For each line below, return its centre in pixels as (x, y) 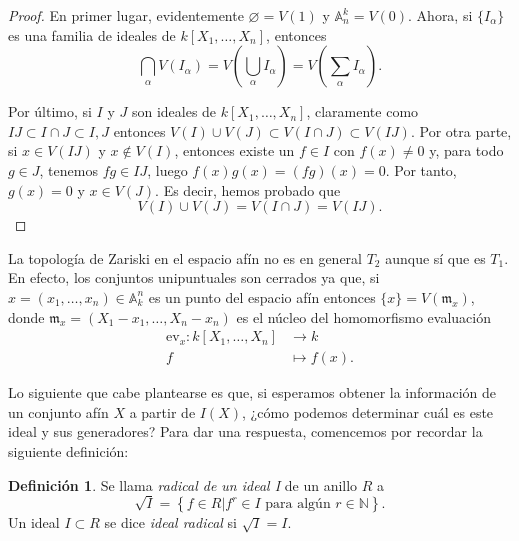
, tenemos (68, 169)
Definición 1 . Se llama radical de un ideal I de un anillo (183, 484)
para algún (298, 504)
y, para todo (466, 150)
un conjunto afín (58, 411)
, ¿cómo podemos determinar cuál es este (368, 411)
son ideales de (174, 111)
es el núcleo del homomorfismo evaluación (364, 316)
